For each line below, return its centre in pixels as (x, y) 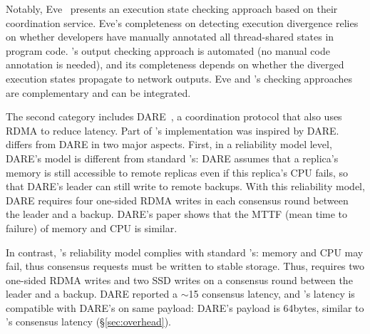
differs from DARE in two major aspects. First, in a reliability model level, (169, 144)
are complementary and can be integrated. (98, 92)
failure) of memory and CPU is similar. (92, 228)
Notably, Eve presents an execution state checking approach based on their (172, 9)
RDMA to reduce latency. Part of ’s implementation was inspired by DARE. (173, 130)
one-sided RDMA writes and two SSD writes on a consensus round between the (179, 280)
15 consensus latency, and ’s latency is (272, 294)
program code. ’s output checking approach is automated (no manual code (168, 50)
